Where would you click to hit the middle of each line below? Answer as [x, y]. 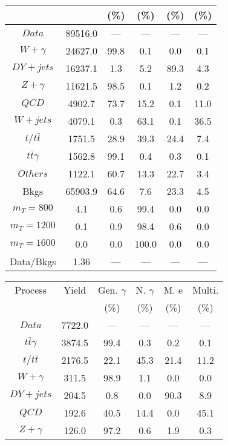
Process [31, 290]
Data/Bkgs [33, 261]
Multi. [206, 290]
